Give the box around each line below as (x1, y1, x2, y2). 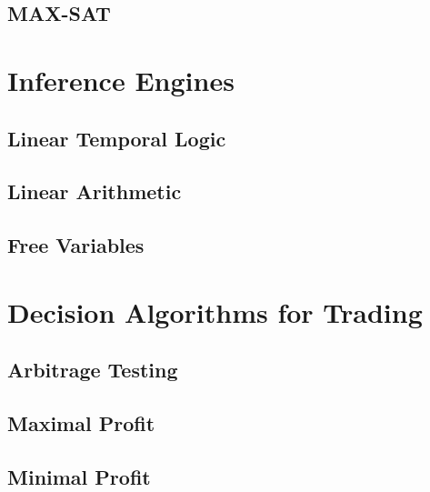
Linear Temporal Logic (7, 124, 226, 152)
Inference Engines (7, 61, 235, 98)
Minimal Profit (7, 462, 151, 490)
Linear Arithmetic (7, 177, 182, 206)
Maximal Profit (7, 409, 155, 437)
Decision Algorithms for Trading (7, 293, 423, 330)
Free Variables (7, 231, 145, 259)
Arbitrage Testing (7, 356, 178, 384)
